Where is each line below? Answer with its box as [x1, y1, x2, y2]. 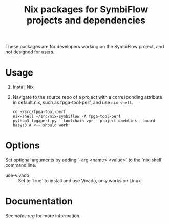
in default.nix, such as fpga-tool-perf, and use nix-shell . [12, 99, 133, 106]
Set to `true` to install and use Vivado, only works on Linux [18, 178, 141, 184]
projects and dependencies [26, 14, 146, 26]
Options [5, 140, 40, 152]
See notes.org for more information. [5, 213, 81, 219]
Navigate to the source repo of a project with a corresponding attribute [12, 94, 162, 100]
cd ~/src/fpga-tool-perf [12, 109, 66, 115]
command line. [5, 162, 37, 169]
